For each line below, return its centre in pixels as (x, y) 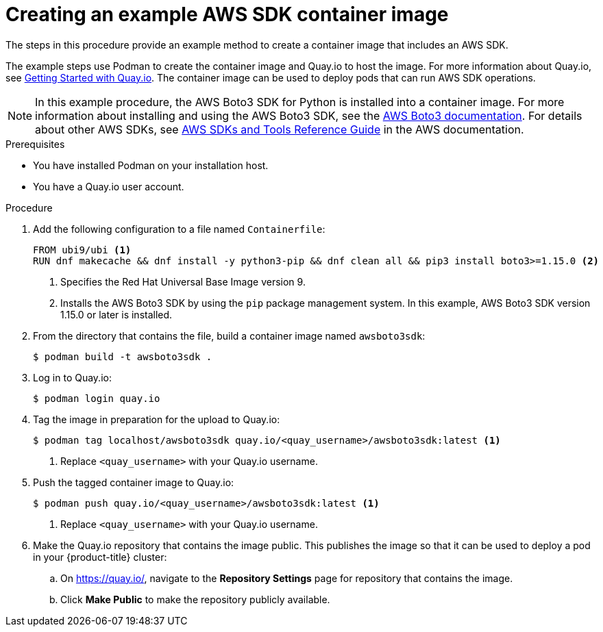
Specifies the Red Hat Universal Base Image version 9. (183, 281)
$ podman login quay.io (97, 398)
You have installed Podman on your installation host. (151, 165)
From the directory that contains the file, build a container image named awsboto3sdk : (229, 336)
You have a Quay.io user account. (109, 186)
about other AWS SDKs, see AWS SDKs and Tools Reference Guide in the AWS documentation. (280, 129)
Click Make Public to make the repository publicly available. (195, 599)
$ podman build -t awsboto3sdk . (123, 356)
